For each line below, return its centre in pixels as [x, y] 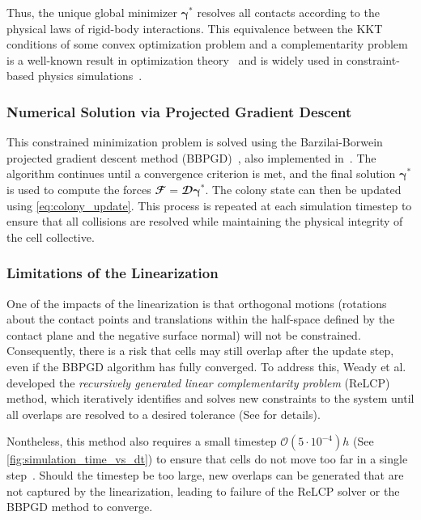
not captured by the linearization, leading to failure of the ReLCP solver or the [203, 490]
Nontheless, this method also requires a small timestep [142, 441]
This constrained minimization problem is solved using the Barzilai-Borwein [195, 142]
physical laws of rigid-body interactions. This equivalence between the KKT [195, 28]
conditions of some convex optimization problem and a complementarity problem [207, 44]
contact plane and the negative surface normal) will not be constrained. [184, 334]
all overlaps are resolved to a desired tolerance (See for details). [164, 414]
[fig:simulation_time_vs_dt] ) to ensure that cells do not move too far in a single [207, 459]
